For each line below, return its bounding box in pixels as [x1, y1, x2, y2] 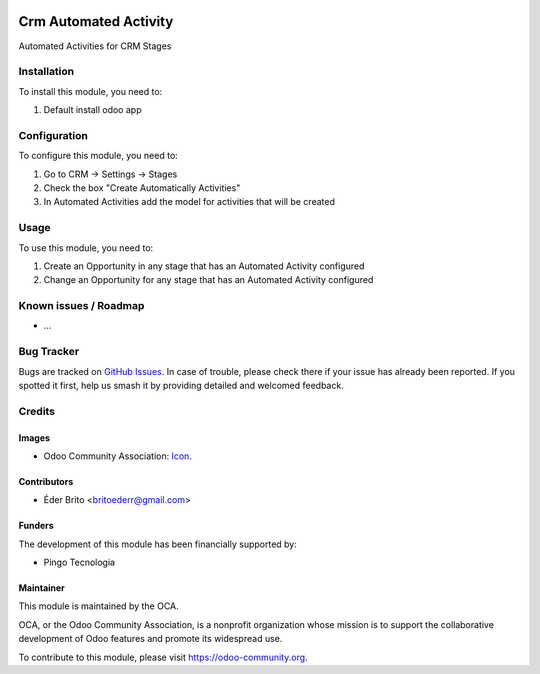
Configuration [18, 128, 89, 142]
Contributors [18, 475, 74, 487]
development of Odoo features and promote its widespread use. [18, 633, 283, 645]
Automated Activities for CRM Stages [18, 40, 172, 52]
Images [18, 431, 50, 444]
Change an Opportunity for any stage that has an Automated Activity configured [43, 274, 374, 286]
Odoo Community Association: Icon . [43, 450, 192, 462]
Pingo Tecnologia [43, 556, 115, 569]
